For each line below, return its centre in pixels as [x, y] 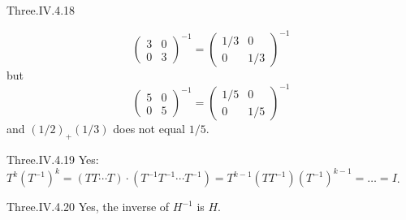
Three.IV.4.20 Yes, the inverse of [88, 207]
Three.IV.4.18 [41, 10]
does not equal [149, 129]
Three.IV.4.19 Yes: [53, 159]
